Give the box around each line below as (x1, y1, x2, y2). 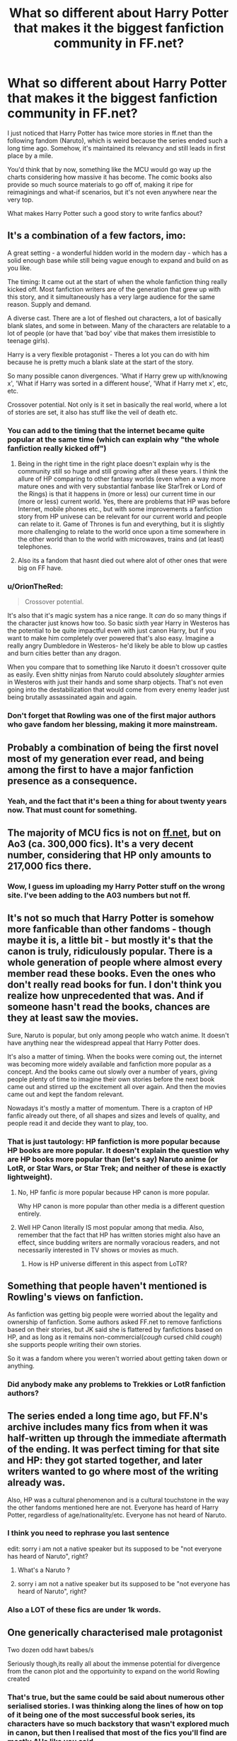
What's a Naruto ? (17, 1566, 71, 1574)
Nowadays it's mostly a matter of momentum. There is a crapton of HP (7, 1103, 213, 1112)
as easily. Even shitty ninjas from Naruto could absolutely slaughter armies (7, 670, 225, 679)
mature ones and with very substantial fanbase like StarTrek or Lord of (17, 482, 223, 491)
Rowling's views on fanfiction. (7, 1291, 144, 1304)
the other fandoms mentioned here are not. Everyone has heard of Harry (7, 1503, 219, 1512)
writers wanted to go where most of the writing (7, 1466, 219, 1478)
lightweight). (7, 1172, 53, 1181)
